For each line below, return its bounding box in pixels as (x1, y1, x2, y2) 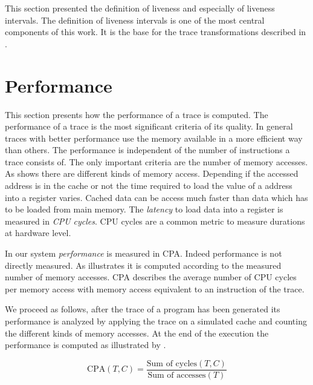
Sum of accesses (147, 370, 206, 380)
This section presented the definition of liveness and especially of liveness (5, 2, 275, 14)
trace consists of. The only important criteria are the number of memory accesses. (5, 155, 308, 168)
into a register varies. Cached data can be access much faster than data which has (5, 191, 308, 203)
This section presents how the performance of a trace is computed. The (5, 108, 268, 120)
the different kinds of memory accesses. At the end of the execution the (5, 326, 269, 339)
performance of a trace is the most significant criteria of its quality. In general (5, 120, 293, 133)
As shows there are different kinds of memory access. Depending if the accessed (5, 167, 298, 180)
